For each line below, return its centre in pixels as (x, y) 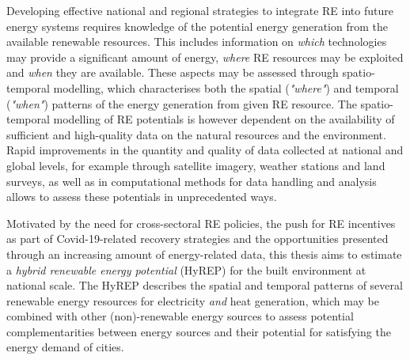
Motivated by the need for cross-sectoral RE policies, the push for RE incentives (201, 223)
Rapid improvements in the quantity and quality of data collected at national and (205, 150)
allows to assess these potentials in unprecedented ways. (142, 197)
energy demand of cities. (65, 347)
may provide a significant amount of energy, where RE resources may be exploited (205, 57)
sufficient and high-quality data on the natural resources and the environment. (196, 134)
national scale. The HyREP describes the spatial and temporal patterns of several (205, 285)
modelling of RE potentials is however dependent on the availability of (224, 119)
